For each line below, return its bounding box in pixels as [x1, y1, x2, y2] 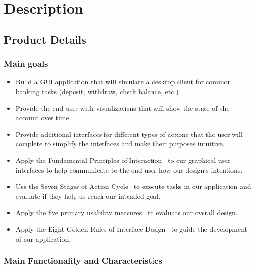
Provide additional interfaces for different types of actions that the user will [15, 129, 243, 139]
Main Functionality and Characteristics [4, 254, 162, 267]
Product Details [4, 31, 86, 47]
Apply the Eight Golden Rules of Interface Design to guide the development [15, 223, 248, 234]
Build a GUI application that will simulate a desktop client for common [15, 77, 231, 87]
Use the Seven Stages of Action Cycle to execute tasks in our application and [15, 181, 251, 191]
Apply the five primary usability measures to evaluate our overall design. [15, 207, 238, 217]
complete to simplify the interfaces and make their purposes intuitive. [15, 138, 225, 149]
